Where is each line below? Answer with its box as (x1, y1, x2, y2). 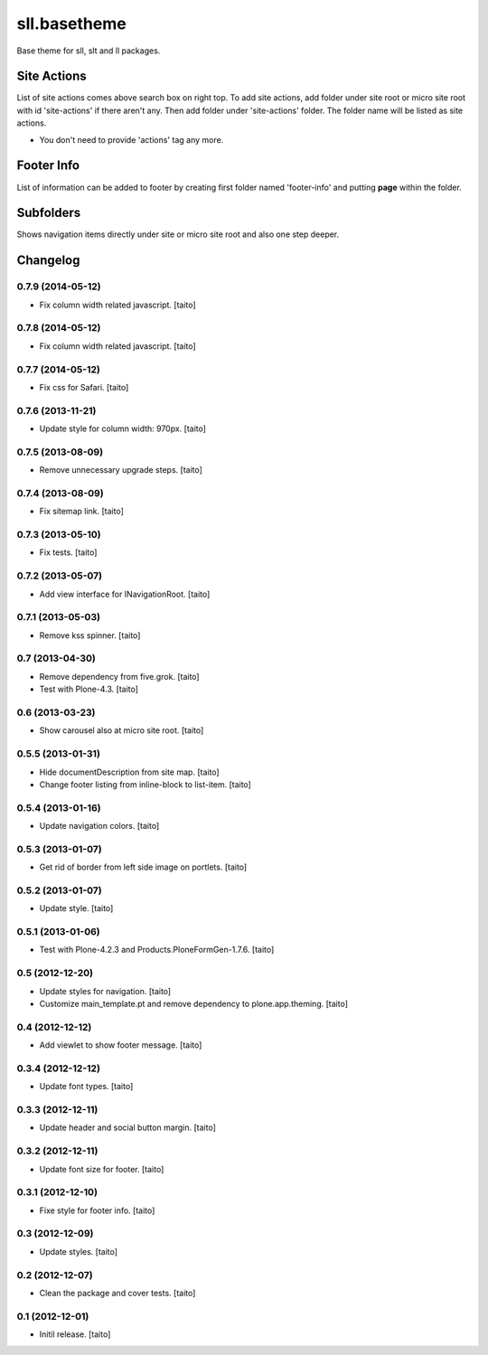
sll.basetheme (16, 14, 127, 33)
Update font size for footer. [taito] (39, 1163, 164, 1174)
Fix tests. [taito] (39, 547, 98, 558)
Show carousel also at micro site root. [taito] (39, 725, 204, 736)
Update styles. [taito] (39, 1246, 117, 1256)
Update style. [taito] (39, 903, 114, 914)
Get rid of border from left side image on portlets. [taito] (39, 861, 248, 872)
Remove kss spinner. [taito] (39, 629, 141, 641)
